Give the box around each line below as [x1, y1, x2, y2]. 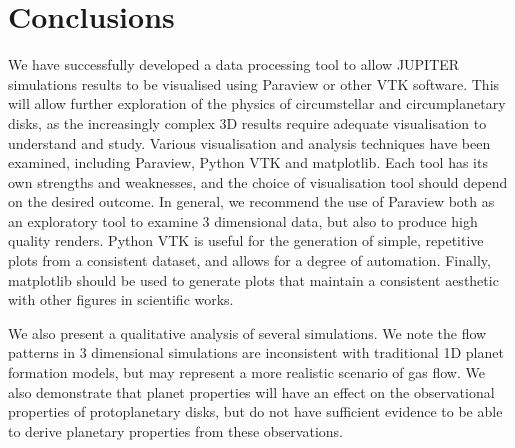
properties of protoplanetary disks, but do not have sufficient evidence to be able [8, 401, 503, 422]
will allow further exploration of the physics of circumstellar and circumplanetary [8, 93, 506, 114]
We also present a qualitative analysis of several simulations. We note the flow [8, 322, 487, 343]
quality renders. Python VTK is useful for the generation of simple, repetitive [8, 230, 484, 251]
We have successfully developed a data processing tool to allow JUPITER [8, 54, 460, 75]
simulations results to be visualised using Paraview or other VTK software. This [8, 73, 500, 94]
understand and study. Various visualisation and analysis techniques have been [8, 132, 491, 153]
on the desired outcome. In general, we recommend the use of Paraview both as [8, 191, 495, 212]
